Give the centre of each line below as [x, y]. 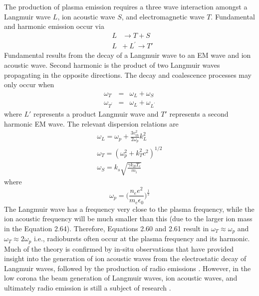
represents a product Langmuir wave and [96, 113]
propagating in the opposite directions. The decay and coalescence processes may [128, 74]
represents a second [199, 113]
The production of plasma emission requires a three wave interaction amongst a [126, 6]
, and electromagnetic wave [163, 16]
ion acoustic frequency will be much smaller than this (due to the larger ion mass [128, 219]
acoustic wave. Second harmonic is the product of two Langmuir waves [112, 65]
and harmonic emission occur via [54, 26]
